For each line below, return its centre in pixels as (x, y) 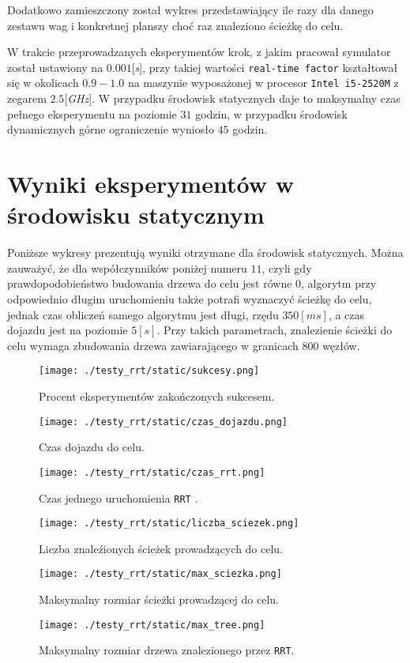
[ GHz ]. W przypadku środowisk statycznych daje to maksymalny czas (232, 98)
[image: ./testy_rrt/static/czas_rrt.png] (152, 472)
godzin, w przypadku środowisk (271, 113)
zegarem (27, 98)
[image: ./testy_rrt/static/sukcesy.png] (149, 371)
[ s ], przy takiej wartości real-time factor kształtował (265, 67)
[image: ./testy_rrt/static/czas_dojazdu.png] (163, 422)
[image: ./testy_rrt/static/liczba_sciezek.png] (169, 524)
